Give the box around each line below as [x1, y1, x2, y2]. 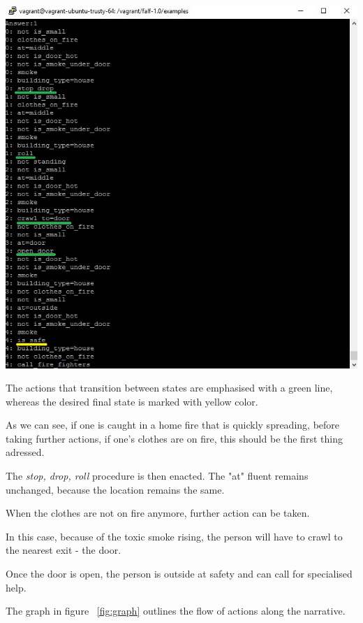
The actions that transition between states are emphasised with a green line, [6, 380, 333, 395]
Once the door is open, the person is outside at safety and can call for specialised [6, 566, 353, 581]
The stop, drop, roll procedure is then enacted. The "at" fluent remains [6, 468, 309, 483]
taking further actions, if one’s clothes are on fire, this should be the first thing [6, 431, 343, 445]
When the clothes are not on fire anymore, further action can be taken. [6, 506, 310, 520]
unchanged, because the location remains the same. [6, 482, 225, 496]
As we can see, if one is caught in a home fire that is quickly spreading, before [6, 417, 340, 432]
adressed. [6, 445, 45, 459]
